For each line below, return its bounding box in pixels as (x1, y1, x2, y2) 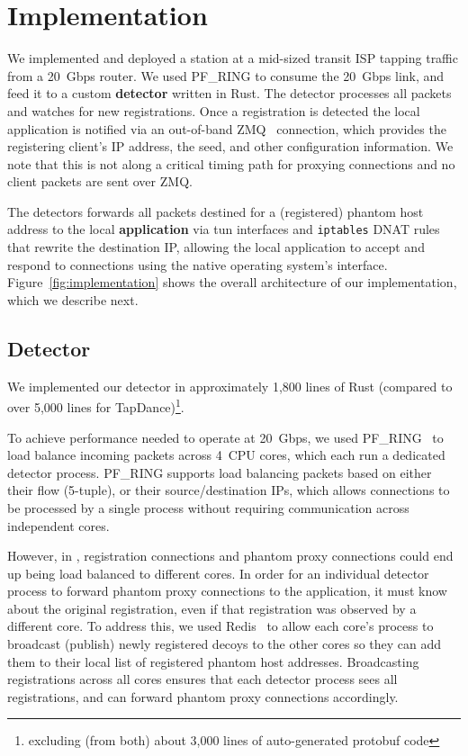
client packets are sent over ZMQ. (7, 172, 193, 191)
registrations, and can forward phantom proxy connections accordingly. (7, 687, 399, 706)
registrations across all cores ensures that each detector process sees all (7, 670, 398, 688)
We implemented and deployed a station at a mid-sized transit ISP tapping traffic (7, 49, 459, 67)
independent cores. (7, 516, 110, 535)
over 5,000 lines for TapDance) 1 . (7, 395, 184, 416)
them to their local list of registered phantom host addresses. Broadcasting (7, 652, 419, 670)
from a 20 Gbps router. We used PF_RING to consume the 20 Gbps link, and (7, 66, 445, 85)
